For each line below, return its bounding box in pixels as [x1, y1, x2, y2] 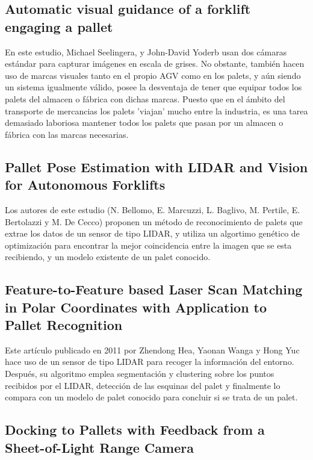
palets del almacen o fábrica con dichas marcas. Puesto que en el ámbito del [5, 92, 285, 105]
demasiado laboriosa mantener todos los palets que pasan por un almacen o [5, 116, 284, 129]
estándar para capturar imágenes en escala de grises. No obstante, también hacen [5, 57, 305, 70]
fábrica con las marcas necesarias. [5, 128, 129, 140]
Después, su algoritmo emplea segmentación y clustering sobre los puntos [5, 367, 274, 380]
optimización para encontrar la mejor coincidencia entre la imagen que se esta [5, 238, 292, 251]
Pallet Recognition [5, 315, 123, 334]
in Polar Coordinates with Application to [5, 297, 267, 316]
